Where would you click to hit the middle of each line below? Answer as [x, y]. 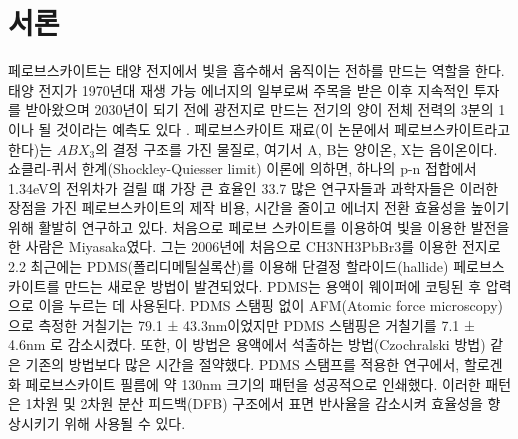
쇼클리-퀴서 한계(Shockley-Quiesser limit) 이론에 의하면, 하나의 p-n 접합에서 [242, 168]
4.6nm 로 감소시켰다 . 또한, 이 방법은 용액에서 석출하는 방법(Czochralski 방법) [247, 344]
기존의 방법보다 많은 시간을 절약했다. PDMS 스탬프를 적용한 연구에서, [242, 364]
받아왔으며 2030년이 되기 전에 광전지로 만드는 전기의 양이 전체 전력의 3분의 [259, 109]
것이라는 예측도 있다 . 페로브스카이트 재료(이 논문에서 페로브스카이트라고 [283, 128]
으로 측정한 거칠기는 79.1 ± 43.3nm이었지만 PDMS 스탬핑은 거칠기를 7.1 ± [241, 324]
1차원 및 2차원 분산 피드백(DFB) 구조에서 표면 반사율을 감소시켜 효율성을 [254, 403]
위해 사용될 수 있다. [125, 422]
